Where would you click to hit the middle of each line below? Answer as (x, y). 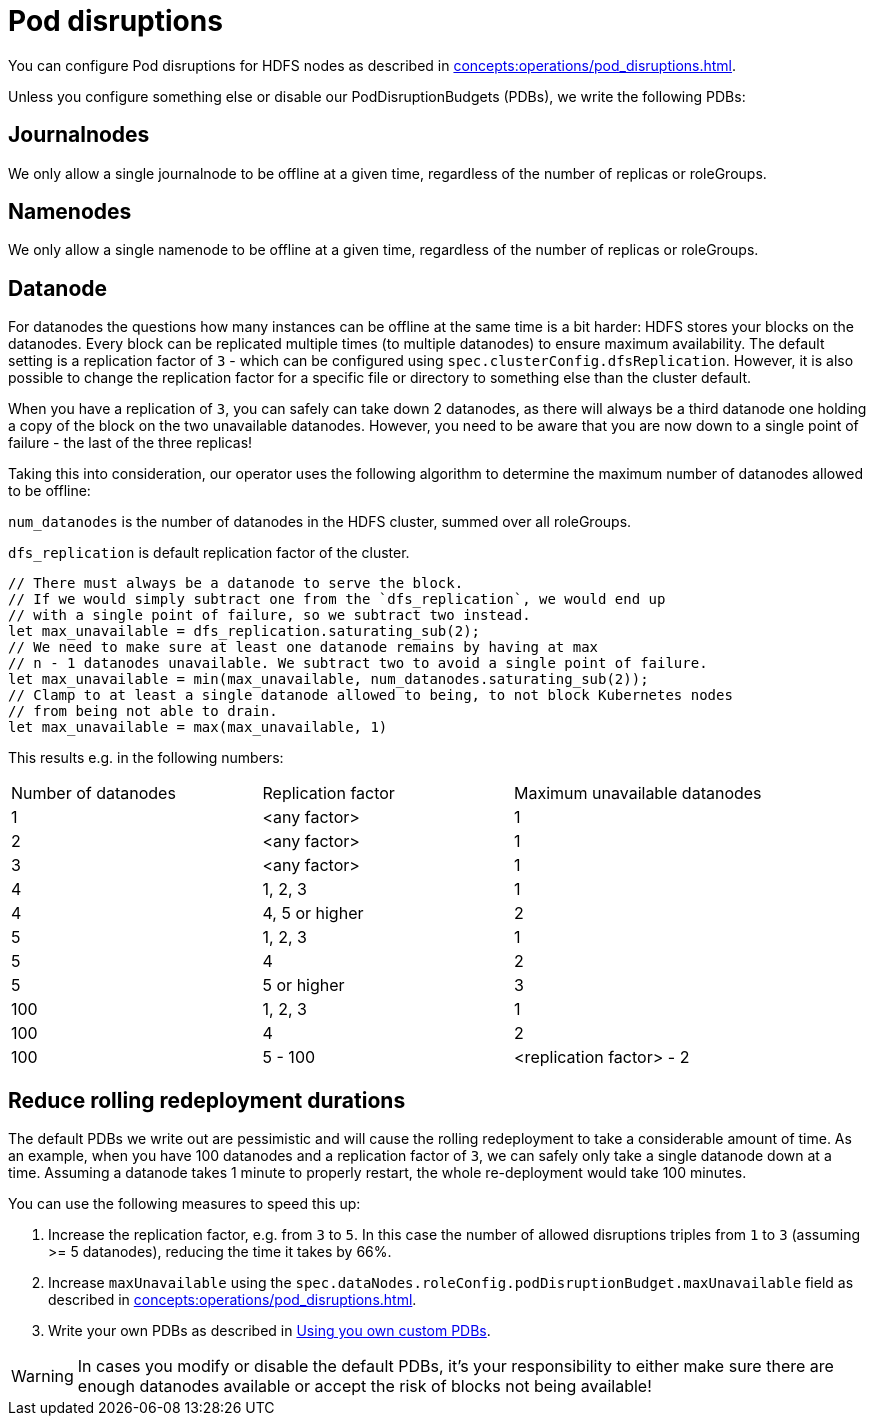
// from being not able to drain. (143, 711)
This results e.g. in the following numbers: (146, 758)
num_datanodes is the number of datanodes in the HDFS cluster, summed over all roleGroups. (320, 522)
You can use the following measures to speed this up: (184, 1204)
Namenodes (70, 212)
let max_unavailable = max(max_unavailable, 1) (198, 727)
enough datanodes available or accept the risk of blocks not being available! (364, 1386)
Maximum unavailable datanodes (638, 793)
